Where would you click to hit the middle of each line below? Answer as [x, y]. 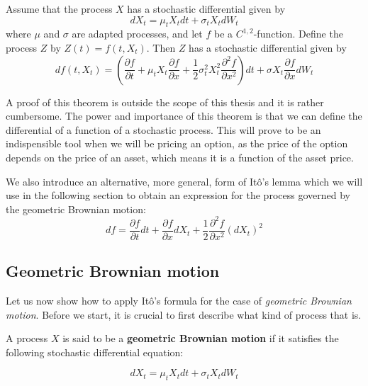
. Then [161, 47]
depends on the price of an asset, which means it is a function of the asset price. [180, 157]
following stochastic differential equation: [95, 352]
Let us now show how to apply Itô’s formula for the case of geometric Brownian [179, 301]
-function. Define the [298, 34]
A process [27, 338]
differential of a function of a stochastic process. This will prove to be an [163, 129]
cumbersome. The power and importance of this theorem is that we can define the [184, 116]
